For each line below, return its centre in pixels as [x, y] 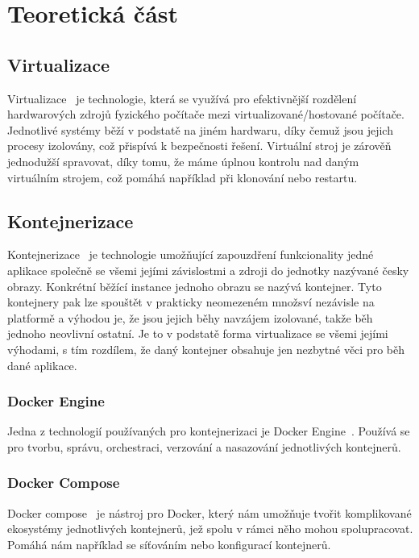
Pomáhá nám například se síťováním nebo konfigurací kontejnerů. [169, 544]
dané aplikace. [42, 365]
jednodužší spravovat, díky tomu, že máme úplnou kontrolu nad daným [183, 161]
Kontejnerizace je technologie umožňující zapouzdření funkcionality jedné [191, 254]
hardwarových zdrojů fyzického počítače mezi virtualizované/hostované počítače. [206, 114]
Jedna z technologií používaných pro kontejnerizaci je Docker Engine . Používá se [209, 431]
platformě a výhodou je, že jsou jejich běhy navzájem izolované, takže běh [190, 317]
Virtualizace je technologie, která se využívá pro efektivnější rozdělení [182, 98]
